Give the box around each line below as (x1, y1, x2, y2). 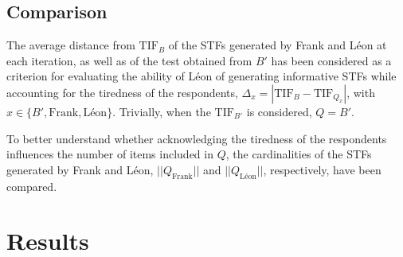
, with (346, 84, 375, 100)
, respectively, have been (263, 161, 381, 177)
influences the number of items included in (6, 146, 213, 162)
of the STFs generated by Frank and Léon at (168, 37, 387, 53)
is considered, (246, 103, 312, 119)
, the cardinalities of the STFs (225, 146, 372, 162)
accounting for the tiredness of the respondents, (6, 84, 238, 100)
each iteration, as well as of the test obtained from (6, 52, 252, 68)
